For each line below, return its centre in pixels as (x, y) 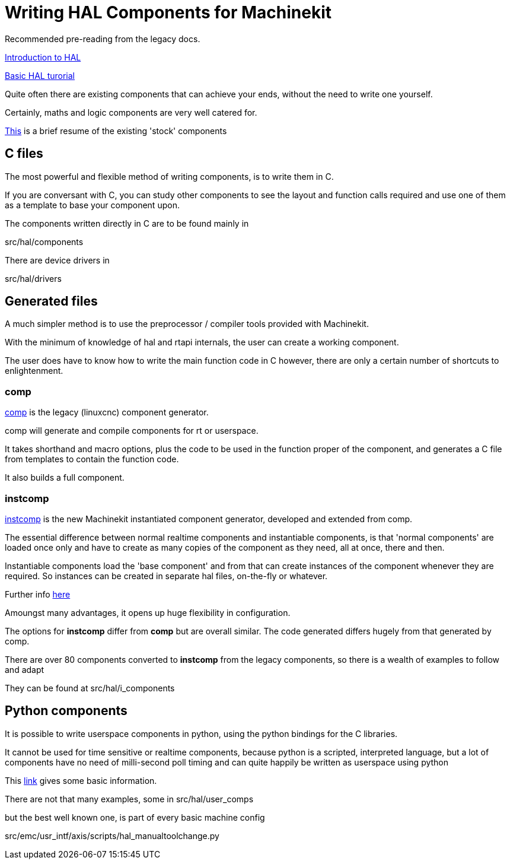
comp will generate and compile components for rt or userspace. (132, 431)
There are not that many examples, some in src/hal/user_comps (129, 799)
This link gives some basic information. (81, 780)
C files (24, 154)
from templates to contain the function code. (92, 459)
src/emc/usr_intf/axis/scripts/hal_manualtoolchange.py (112, 836)
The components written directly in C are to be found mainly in (127, 223)
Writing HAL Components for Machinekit (168, 12)
